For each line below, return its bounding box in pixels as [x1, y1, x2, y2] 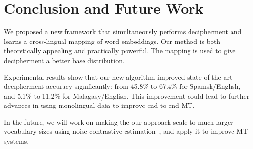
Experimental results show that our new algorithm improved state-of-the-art [4, 71, 232, 82]
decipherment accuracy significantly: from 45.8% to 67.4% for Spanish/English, [4, 81, 241, 91]
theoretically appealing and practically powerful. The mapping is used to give [4, 45, 236, 56]
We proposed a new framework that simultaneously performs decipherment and [4, 26, 242, 37]
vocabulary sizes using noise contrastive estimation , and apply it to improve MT [4, 126, 248, 136]
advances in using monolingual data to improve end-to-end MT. [4, 100, 195, 110]
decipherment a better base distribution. [4, 55, 125, 65]
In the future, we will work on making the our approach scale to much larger [4, 116, 233, 127]
